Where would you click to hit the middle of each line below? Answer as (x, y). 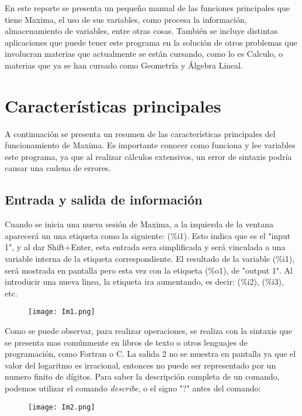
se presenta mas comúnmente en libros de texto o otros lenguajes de (126, 342)
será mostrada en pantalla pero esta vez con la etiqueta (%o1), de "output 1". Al (149, 270)
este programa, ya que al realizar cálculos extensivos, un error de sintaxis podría (148, 156)
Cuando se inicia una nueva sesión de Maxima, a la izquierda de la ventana (139, 224)
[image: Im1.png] (62, 312)
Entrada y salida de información (104, 200)
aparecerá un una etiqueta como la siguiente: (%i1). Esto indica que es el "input (148, 235)
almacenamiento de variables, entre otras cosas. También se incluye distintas (141, 31)
